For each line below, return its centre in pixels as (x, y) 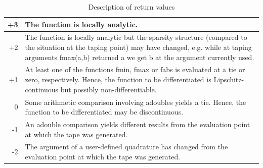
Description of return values (131, 7)
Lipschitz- (229, 79)
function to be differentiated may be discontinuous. (104, 112)
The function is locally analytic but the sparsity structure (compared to (136, 37)
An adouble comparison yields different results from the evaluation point (138, 124)
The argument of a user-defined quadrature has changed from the (126, 147)
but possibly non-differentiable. (108, 89)
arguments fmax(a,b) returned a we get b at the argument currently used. (140, 57)
